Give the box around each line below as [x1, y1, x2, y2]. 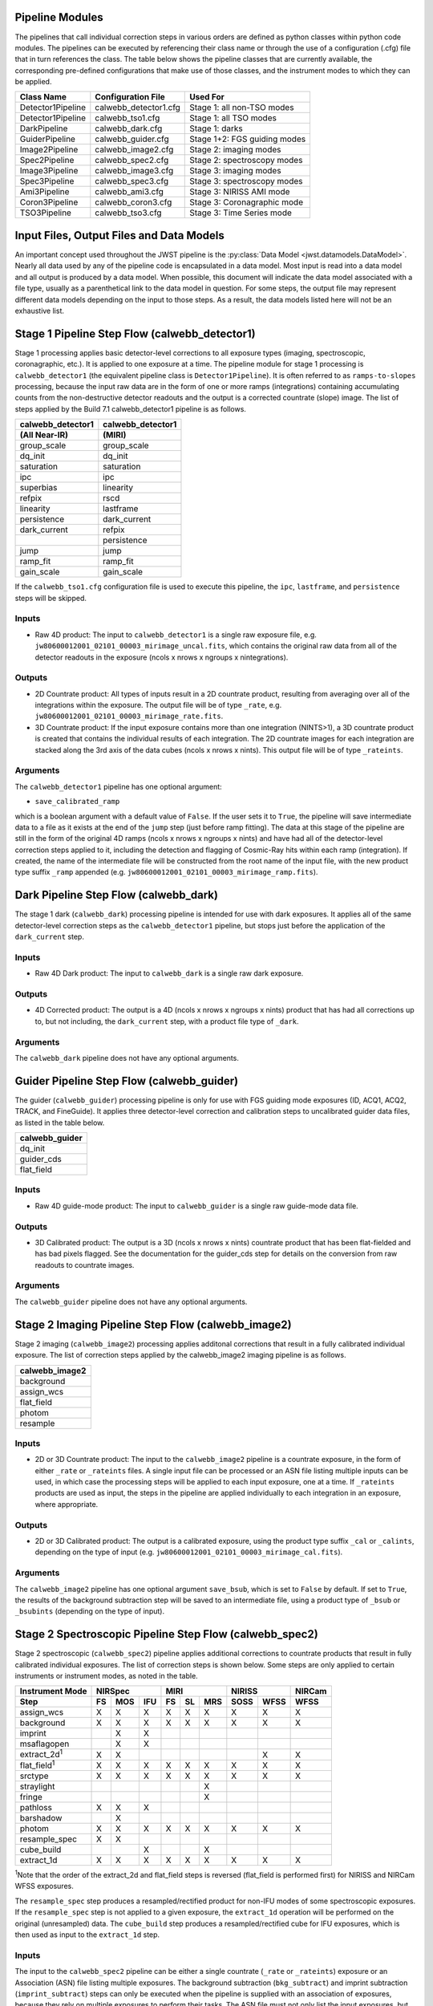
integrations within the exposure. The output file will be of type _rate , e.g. [34, 700, 282, 710]
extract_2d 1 [19, 1748, 63, 1760]
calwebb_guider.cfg [95, 133, 170, 144]
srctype [19, 1770, 49, 1781]
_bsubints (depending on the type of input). [14, 1606, 164, 1616]
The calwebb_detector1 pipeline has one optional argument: [14, 782, 222, 791]
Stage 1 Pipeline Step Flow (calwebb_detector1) [14, 327, 256, 340]
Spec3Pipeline [19, 176, 75, 187]
